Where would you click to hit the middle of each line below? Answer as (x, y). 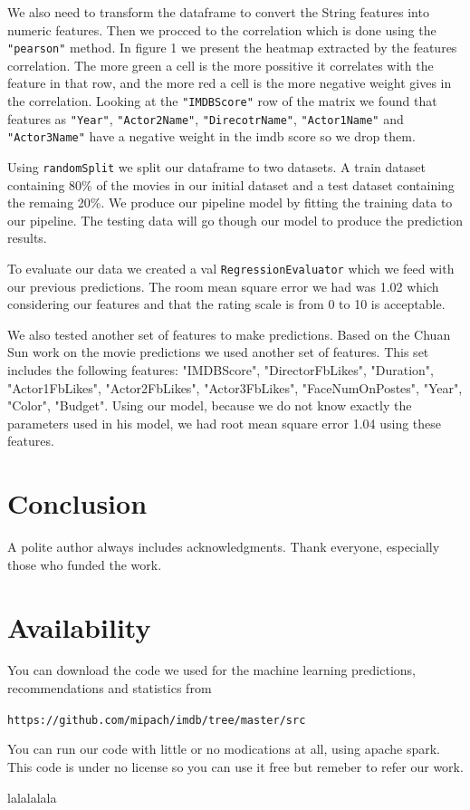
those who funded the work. (85, 564)
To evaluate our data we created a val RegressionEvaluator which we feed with (231, 269)
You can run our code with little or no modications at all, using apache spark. (224, 749)
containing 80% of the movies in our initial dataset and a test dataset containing (231, 184)
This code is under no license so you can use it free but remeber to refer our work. (235, 766)
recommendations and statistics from (110, 688)
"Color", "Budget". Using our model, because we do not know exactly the (210, 405)
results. (27, 238)
